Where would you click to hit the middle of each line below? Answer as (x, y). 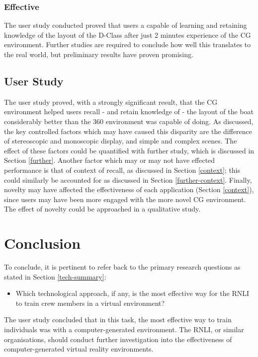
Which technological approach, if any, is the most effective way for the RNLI (132, 293)
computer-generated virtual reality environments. (79, 349)
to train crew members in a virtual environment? (90, 303)
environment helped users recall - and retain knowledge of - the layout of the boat (129, 111)
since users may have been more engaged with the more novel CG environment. (125, 199)
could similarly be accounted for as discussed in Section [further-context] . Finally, (128, 179)
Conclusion (43, 243)
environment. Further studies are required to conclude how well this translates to (128, 44)
